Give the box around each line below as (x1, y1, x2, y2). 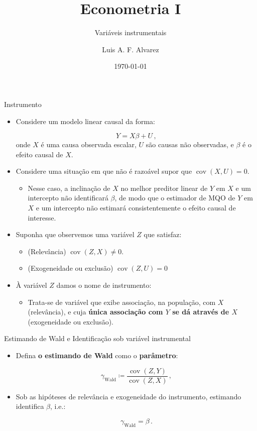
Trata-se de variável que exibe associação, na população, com (28, 296, 216, 307)
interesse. (28, 212, 56, 223)
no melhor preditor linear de (120, 182, 208, 193)
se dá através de (172, 306, 229, 317)
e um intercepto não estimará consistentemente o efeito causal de (36, 202, 236, 213)
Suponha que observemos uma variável (16, 229, 135, 240)
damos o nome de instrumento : (56, 280, 152, 290)
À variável (16, 280, 47, 290)
